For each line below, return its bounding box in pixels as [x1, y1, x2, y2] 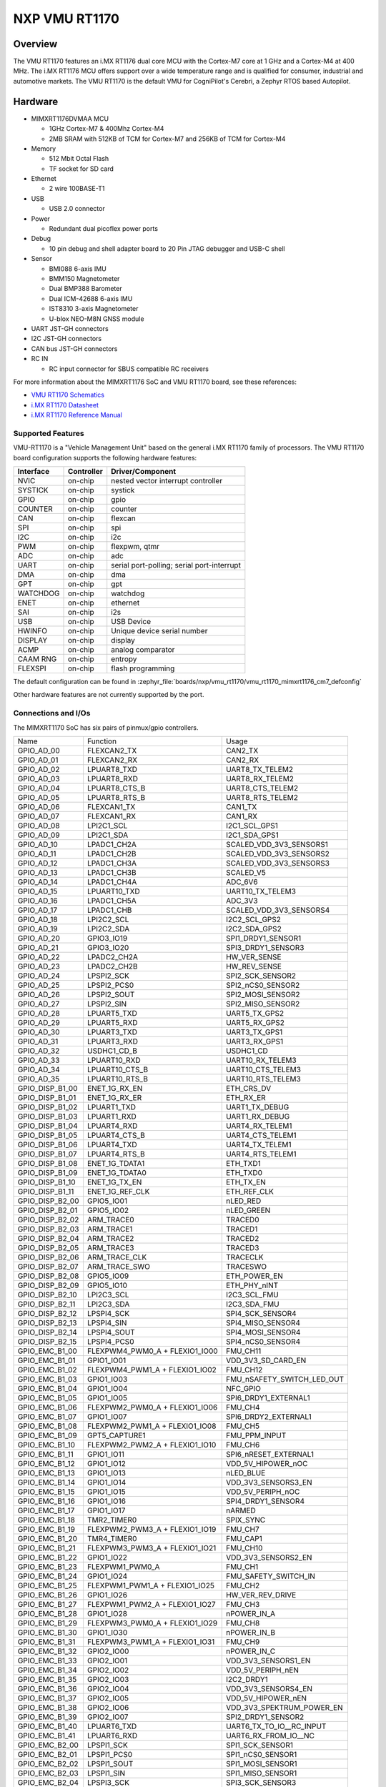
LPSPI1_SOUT [86, 1758, 134, 1768]
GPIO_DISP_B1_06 [17, 1139, 78, 1149]
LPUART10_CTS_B [86, 1064, 149, 1074]
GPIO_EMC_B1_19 [17, 1524, 75, 1534]
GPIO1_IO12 [86, 1458, 127, 1468]
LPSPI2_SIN [86, 999, 127, 1009]
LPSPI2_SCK [86, 971, 130, 981]
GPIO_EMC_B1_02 [17, 1365, 77, 1375]
